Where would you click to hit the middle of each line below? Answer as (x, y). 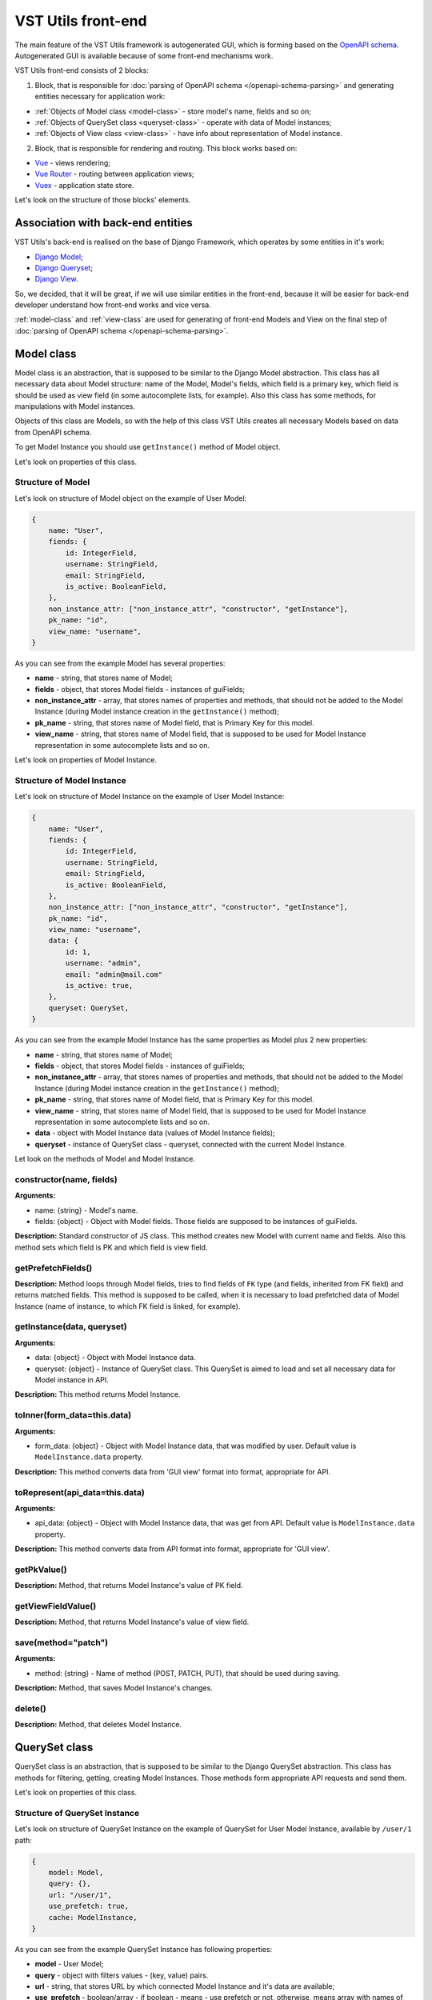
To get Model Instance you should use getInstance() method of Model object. (148, 447)
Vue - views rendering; (73, 163)
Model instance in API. (72, 1380)
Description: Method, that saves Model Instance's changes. (114, 1688)
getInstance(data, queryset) (71, 1326)
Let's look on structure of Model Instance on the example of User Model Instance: (150, 797)
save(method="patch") (61, 1642)
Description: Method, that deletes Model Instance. (98, 1725)
